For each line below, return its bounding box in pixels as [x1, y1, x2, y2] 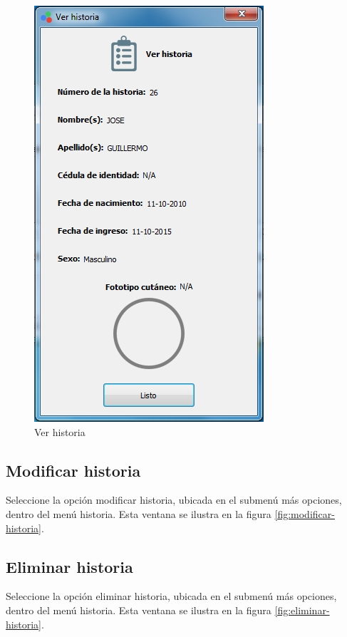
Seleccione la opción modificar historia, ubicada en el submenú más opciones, [6, 492, 342, 507]
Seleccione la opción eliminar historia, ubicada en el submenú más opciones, [6, 589, 337, 604]
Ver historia [34, 424, 86, 439]
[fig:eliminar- [274, 602, 330, 617]
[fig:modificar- [274, 506, 335, 521]
